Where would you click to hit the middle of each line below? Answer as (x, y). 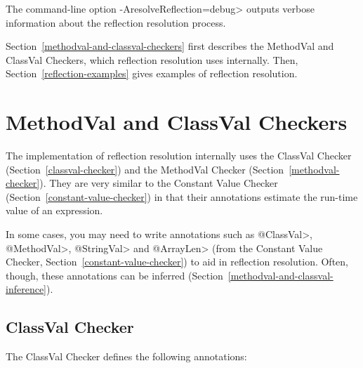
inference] (26, 289)
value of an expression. (54, 210)
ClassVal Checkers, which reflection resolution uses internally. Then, (152, 59)
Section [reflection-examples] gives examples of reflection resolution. (152, 73)
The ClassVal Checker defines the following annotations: (126, 356)
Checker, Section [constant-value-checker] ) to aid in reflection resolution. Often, (177, 262)
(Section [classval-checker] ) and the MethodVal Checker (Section (145, 169)
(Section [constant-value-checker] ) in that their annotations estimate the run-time (182, 196)
